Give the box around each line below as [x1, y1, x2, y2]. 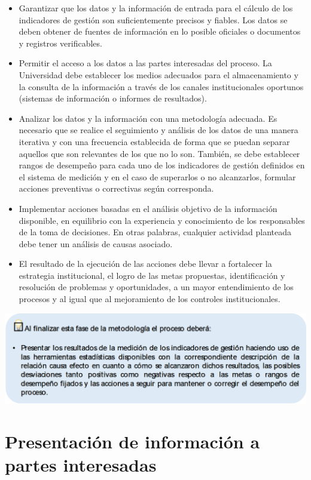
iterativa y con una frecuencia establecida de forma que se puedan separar [19, 135, 290, 147]
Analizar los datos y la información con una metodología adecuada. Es [19, 112, 278, 124]
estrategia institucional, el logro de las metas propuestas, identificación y [19, 269, 285, 281]
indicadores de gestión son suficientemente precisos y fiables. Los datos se [19, 13, 288, 26]
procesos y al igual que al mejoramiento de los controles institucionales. [19, 293, 280, 305]
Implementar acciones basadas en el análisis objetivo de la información [19, 202, 278, 214]
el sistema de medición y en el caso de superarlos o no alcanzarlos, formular [19, 170, 296, 183]
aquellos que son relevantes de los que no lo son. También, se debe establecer [19, 147, 300, 159]
